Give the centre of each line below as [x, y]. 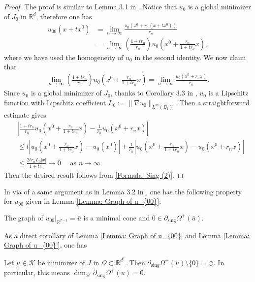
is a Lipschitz [228, 93]
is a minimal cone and [117, 217]
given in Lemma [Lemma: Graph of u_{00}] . [94, 201]
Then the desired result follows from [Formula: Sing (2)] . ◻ [94, 175]
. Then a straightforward [212, 102]
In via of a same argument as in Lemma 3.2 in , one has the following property [123, 191]
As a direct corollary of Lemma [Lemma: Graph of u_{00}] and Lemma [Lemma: [127, 235]
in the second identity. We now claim [190, 57]
